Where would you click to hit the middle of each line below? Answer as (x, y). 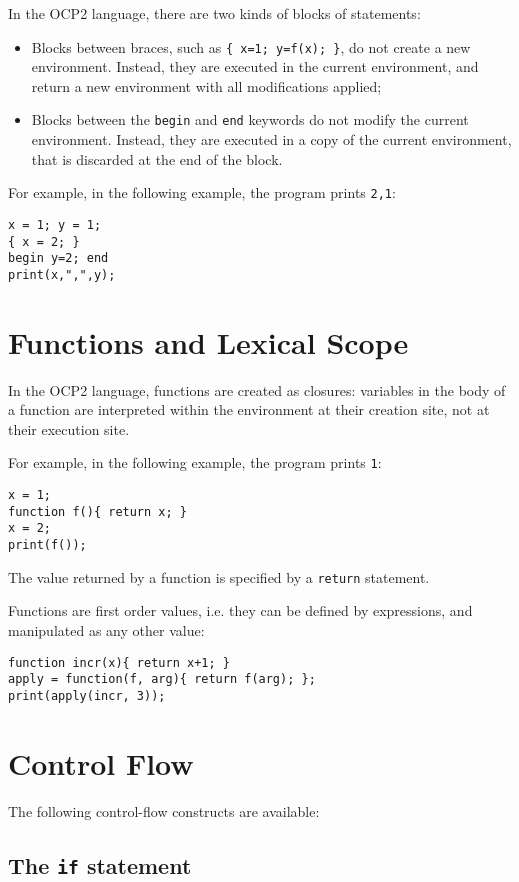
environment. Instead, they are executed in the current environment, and (255, 66)
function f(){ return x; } (97, 511)
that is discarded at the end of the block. (157, 158)
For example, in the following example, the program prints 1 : (195, 462)
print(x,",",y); (62, 274)
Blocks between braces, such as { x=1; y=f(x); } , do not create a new (251, 46)
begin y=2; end (58, 258)
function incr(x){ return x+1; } (119, 662)
